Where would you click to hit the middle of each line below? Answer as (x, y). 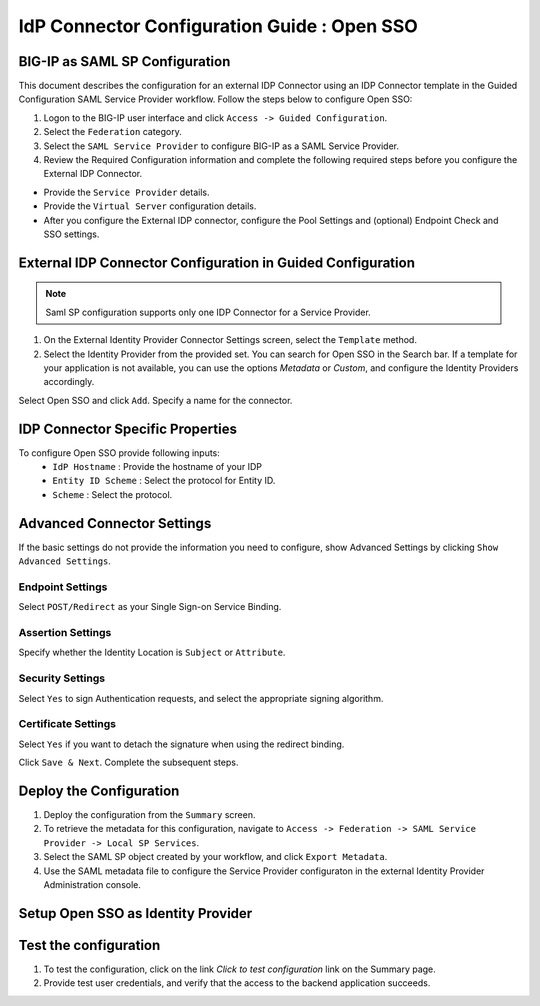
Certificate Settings (67, 724)
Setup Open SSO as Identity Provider (135, 913)
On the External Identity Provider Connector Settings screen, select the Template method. (230, 340)
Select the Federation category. (112, 132)
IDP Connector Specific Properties (127, 428)
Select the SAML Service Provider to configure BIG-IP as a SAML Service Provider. (221, 146)
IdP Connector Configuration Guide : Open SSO (218, 26)
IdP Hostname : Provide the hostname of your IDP (157, 467)
